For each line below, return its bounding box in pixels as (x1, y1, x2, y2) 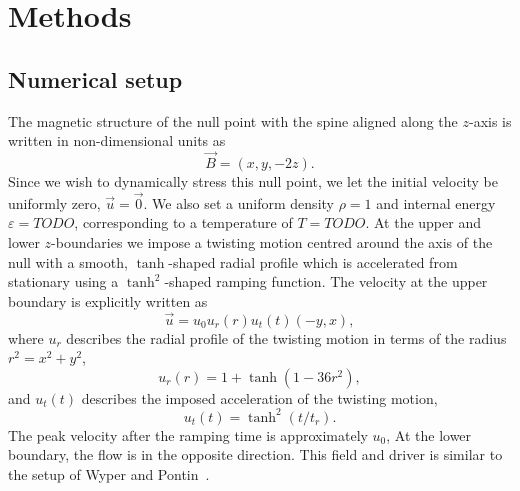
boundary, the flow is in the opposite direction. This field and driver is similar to (8, 444, 503, 465)
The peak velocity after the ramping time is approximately (8, 424, 368, 445)
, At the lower (386, 424, 472, 445)
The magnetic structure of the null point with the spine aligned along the (8, 110, 458, 131)
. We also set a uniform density (143, 192, 334, 213)
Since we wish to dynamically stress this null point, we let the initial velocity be (8, 170, 499, 191)
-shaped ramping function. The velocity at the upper (164, 271, 488, 292)
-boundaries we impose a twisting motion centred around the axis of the (51, 231, 493, 252)
